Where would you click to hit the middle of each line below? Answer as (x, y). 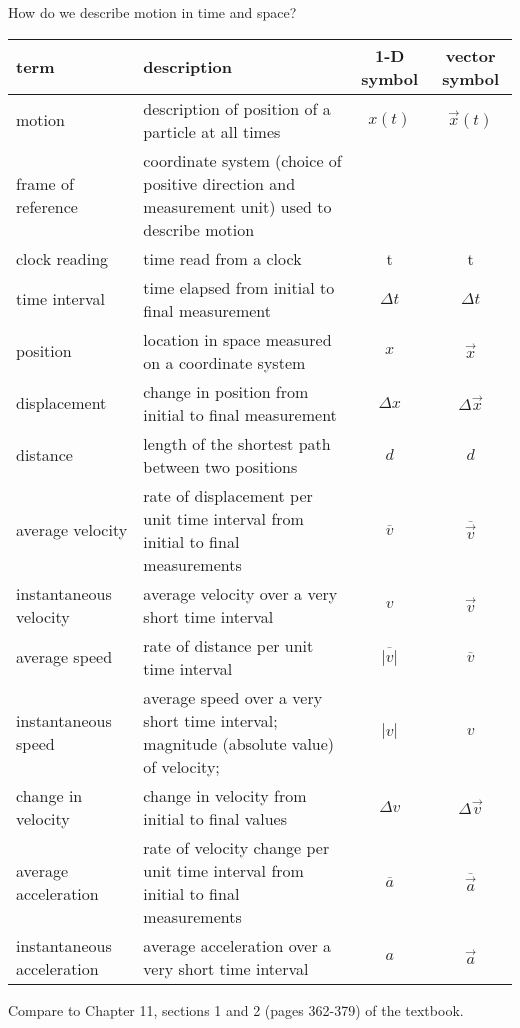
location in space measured (237, 339)
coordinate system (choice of (242, 160)
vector (470, 55)
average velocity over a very (240, 593)
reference (47, 206)
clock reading (62, 258)
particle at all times (212, 131)
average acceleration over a (237, 945)
